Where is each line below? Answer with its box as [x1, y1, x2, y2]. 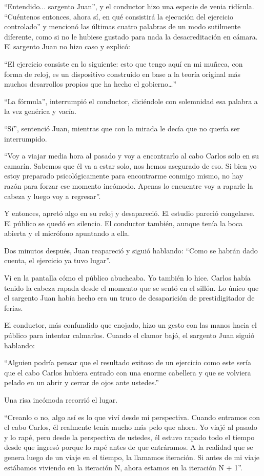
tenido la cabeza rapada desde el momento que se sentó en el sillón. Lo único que [4, 282, 259, 293]
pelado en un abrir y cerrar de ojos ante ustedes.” [4, 377, 159, 388]
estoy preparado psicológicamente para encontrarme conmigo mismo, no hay [4, 170, 243, 181]
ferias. [4, 302, 23, 313]
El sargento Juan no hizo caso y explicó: [4, 41, 130, 52]
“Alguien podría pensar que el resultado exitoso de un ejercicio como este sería [4, 357, 251, 368]
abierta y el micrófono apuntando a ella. [4, 228, 130, 239]
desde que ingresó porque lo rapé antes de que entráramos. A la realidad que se [4, 442, 253, 452]
